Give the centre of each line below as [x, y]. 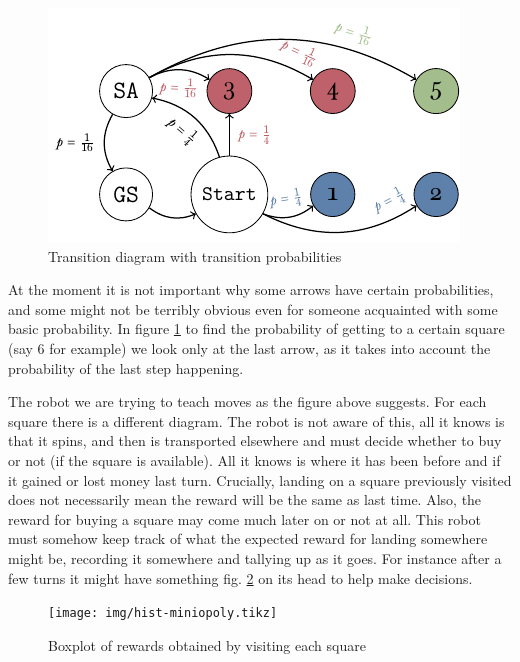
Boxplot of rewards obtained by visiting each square [207, 644]
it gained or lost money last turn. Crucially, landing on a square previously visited [260, 479]
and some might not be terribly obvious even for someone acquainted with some [253, 308]
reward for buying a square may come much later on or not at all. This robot [244, 518]
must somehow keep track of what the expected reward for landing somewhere [248, 538]
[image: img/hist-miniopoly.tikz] [163, 613]
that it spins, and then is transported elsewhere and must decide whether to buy [255, 440]
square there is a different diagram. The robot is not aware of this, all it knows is [256, 420]
